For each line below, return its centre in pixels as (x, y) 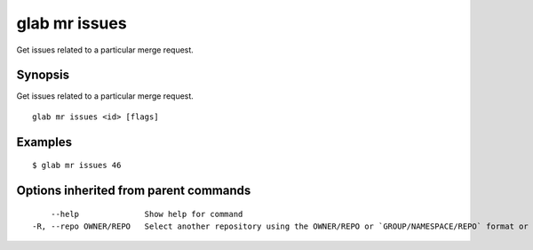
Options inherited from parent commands (134, 191)
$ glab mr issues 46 (77, 165)
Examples (44, 142)
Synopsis (43, 75)
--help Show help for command (147, 214)
